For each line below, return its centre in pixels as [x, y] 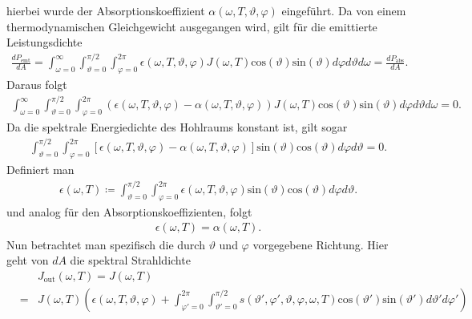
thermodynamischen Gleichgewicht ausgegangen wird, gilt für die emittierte [192, 26]
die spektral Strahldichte [130, 260]
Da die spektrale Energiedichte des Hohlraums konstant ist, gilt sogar [177, 127]
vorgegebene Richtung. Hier [321, 244]
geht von [28, 260]
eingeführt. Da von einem [344, 10]
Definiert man [40, 169]
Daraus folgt [37, 85]
